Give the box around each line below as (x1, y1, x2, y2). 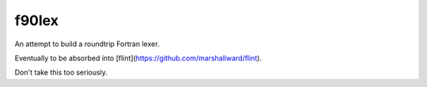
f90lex (14, 12, 59, 29)
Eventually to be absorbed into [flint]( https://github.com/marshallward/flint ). (14, 53, 263, 63)
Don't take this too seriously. (14, 67, 108, 78)
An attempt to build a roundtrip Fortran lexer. (14, 39, 160, 49)
